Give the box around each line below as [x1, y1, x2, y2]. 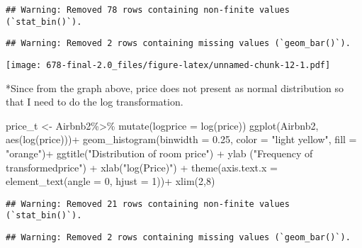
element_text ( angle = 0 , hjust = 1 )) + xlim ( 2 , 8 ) [6, 174, 215, 188]
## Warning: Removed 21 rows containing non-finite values [6, 198, 290, 209]
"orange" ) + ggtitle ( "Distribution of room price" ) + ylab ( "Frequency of [6, 146, 313, 160]
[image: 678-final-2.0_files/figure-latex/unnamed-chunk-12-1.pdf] [6, 60, 331, 70]
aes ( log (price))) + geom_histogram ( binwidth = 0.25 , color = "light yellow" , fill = [6, 132, 357, 147]
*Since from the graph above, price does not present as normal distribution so [6, 80, 344, 95]
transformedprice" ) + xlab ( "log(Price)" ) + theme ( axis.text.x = [6, 159, 278, 174]
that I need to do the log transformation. [6, 94, 183, 109]
